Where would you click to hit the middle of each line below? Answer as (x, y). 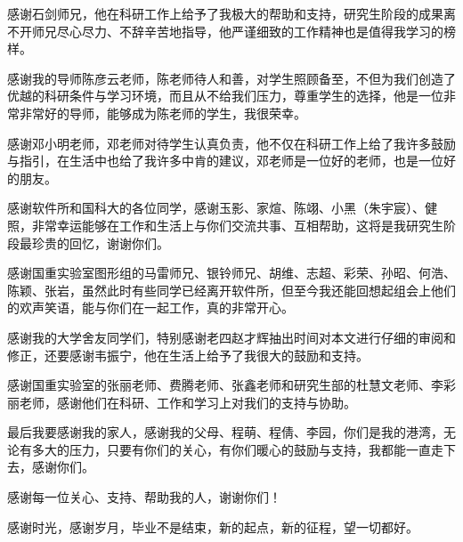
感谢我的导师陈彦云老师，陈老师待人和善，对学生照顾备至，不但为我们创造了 (231, 78)
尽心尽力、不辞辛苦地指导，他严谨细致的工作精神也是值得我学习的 (250, 31)
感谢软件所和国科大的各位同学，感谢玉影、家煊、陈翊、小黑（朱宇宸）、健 (222, 208)
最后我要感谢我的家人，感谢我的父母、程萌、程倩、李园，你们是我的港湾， (225, 432)
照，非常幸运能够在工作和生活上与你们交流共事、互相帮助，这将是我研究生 (225, 225)
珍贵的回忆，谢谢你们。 (100, 243)
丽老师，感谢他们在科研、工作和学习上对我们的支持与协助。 (182, 402)
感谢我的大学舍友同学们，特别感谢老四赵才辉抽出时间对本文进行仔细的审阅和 (231, 337)
